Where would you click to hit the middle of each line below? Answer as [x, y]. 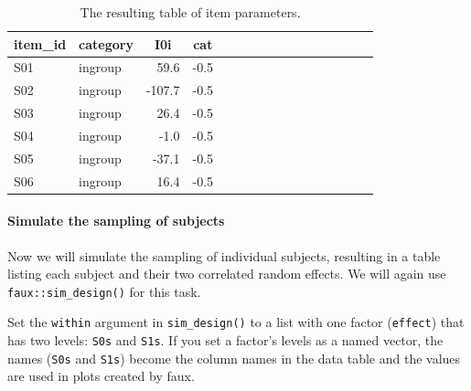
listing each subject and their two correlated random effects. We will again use [227, 274]
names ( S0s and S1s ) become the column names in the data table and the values [234, 358]
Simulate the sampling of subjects [116, 221]
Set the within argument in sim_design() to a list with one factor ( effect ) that [236, 322]
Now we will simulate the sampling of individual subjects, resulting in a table [224, 255]
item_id [40, 43]
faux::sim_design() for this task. [104, 291]
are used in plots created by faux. [101, 376]
